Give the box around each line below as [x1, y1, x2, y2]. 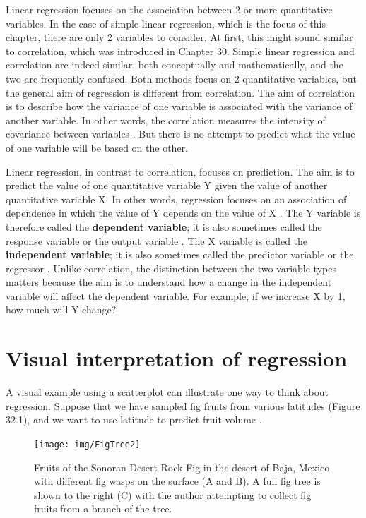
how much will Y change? [6, 302, 117, 317]
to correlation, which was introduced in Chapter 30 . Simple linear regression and [6, 43, 355, 58]
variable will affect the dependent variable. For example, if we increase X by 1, [6, 288, 346, 303]
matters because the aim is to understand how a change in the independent [6, 275, 332, 289]
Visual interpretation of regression [6, 344, 348, 373]
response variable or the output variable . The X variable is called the [6, 233, 308, 248]
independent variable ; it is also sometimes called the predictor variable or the [6, 247, 354, 262]
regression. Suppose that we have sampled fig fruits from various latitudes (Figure [6, 398, 360, 413]
